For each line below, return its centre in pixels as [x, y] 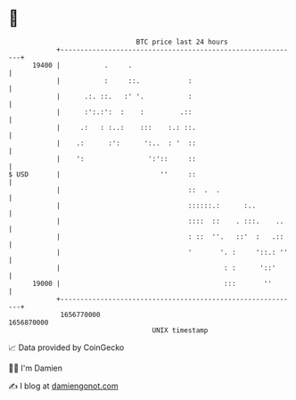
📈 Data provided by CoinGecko [66, 347]
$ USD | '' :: [103, 174]
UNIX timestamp [180, 330]
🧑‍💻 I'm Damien [36, 368]
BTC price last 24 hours [182, 42]
